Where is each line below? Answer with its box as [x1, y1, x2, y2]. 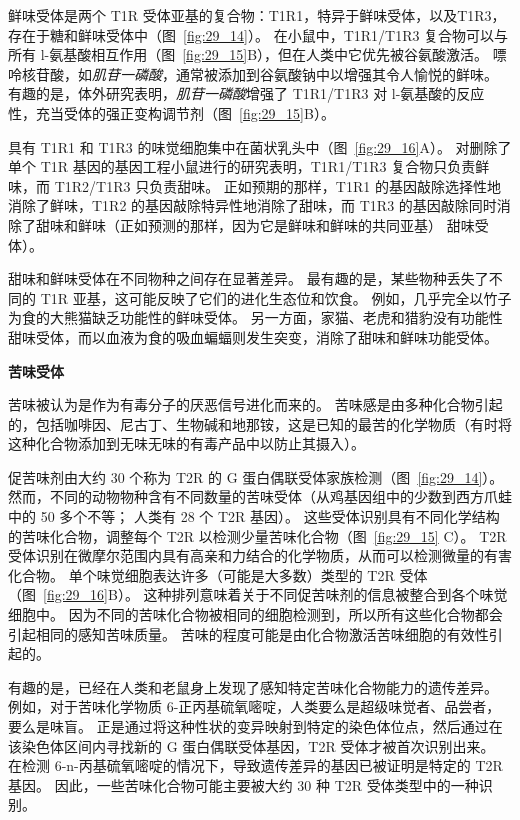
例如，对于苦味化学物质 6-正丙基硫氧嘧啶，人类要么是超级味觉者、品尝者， [8, 696, 501, 717]
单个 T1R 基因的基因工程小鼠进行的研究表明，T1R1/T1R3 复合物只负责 [8, 156, 476, 177]
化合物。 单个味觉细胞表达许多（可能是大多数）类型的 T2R [8, 564, 395, 585]
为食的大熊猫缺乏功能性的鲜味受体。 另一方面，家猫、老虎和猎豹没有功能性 [8, 307, 503, 328]
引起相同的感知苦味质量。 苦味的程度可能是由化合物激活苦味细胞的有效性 [8, 623, 489, 644]
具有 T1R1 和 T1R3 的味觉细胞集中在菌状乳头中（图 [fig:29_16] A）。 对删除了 [8, 136, 512, 157]
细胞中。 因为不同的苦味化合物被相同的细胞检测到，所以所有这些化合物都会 [8, 604, 503, 625]
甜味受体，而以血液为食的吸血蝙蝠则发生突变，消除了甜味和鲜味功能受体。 [8, 326, 498, 347]
